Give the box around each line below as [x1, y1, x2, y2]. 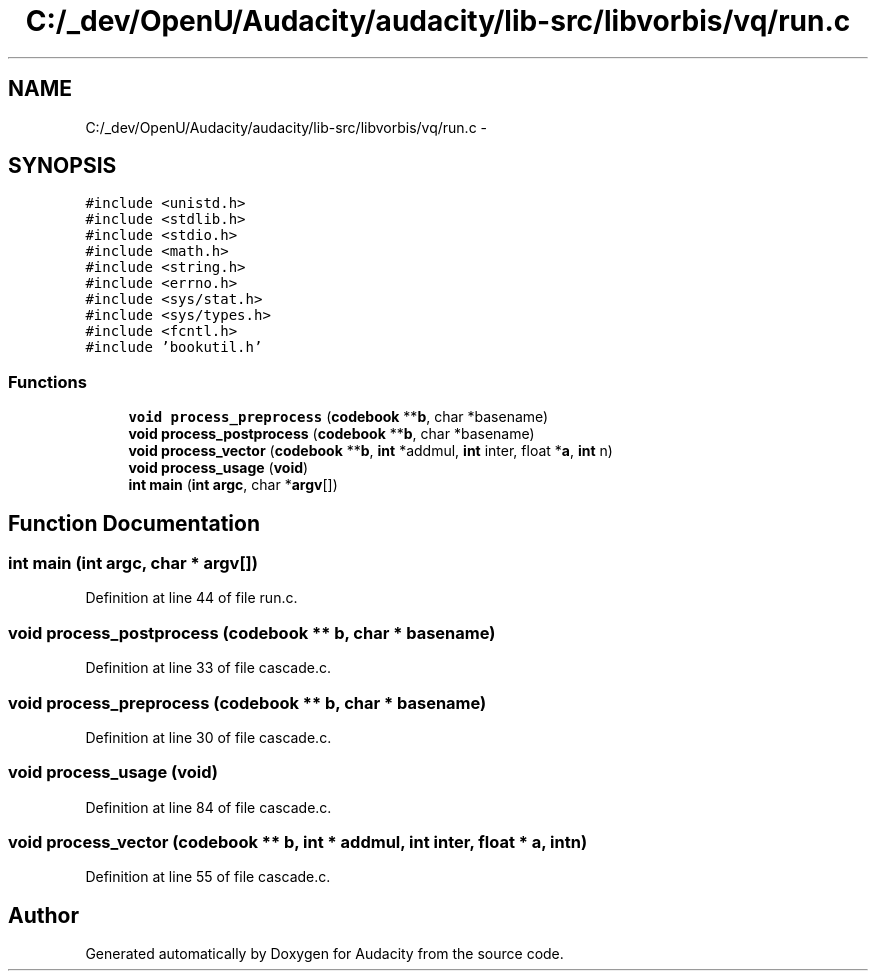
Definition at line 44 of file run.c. [85, 589, 298, 607]
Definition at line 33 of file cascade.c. [85, 659, 331, 677]
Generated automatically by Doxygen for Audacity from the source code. [85, 945, 564, 963]
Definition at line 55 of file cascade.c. [85, 868, 331, 886]
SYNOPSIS [8, 153, 117, 179]
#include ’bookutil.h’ [85, 339, 263, 356]
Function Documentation [8, 510, 260, 536]
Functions [8, 371, 87, 392]
